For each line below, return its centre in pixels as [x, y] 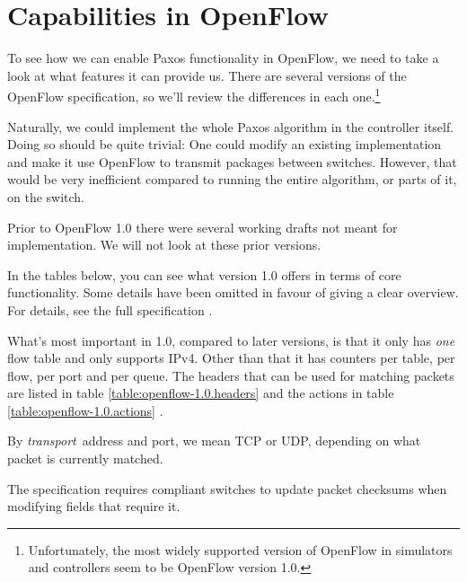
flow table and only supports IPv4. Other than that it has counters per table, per [231, 358]
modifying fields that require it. [94, 506]
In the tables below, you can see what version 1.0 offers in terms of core [204, 274]
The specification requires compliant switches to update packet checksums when [227, 488]
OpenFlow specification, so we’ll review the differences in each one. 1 [194, 95]
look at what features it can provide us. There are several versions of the [207, 75]
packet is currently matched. [85, 459]
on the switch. [46, 196]
